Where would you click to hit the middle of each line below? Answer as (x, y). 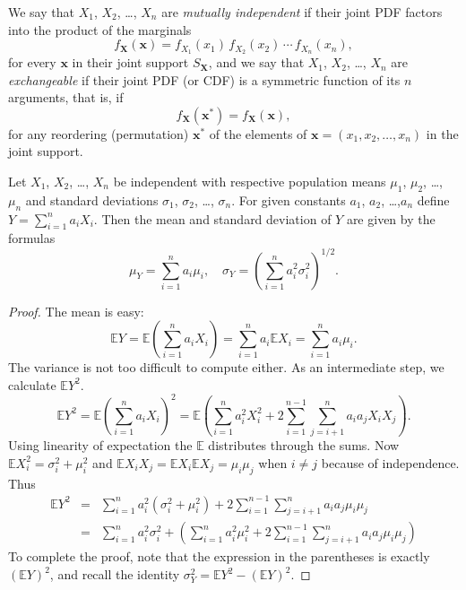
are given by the (391, 218)
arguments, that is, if (66, 97)
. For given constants (289, 200)
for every (32, 62)
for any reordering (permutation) (99, 133)
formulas (32, 238)
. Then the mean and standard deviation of (212, 218)
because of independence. (390, 462)
